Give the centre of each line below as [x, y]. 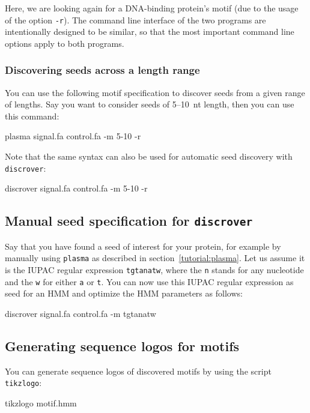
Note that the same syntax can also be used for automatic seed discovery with [149, 156]
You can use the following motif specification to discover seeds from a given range [155, 92]
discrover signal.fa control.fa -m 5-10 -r [76, 188]
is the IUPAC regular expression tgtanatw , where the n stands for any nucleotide [154, 269]
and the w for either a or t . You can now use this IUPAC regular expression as [149, 281]
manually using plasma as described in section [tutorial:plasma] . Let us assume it [155, 258]
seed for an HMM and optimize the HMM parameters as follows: [124, 293]
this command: [32, 116]
